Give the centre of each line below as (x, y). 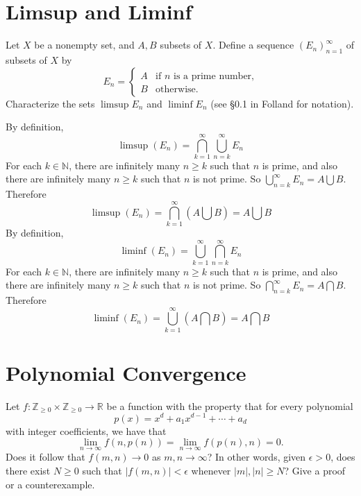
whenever (211, 470)
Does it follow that (45, 457)
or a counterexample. (50, 484)
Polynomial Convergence (126, 372)
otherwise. (177, 89)
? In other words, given (257, 457)
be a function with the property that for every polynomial (230, 405)
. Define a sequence (253, 45)
